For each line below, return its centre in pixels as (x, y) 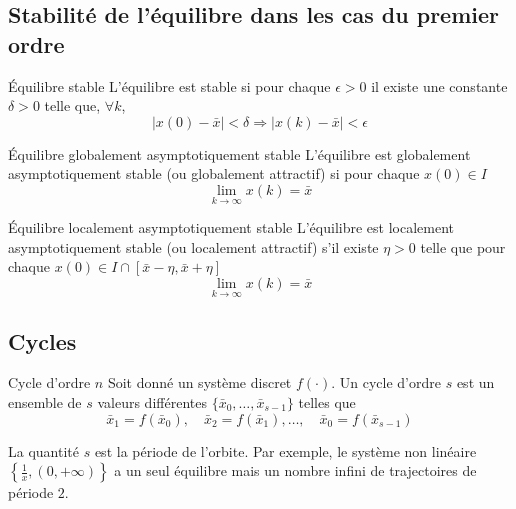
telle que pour (463, 246)
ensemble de (45, 401)
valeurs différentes (152, 401)
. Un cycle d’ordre (386, 382)
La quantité (43, 450)
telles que (327, 401)
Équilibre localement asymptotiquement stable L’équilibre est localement (231, 227)
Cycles (42, 340)
